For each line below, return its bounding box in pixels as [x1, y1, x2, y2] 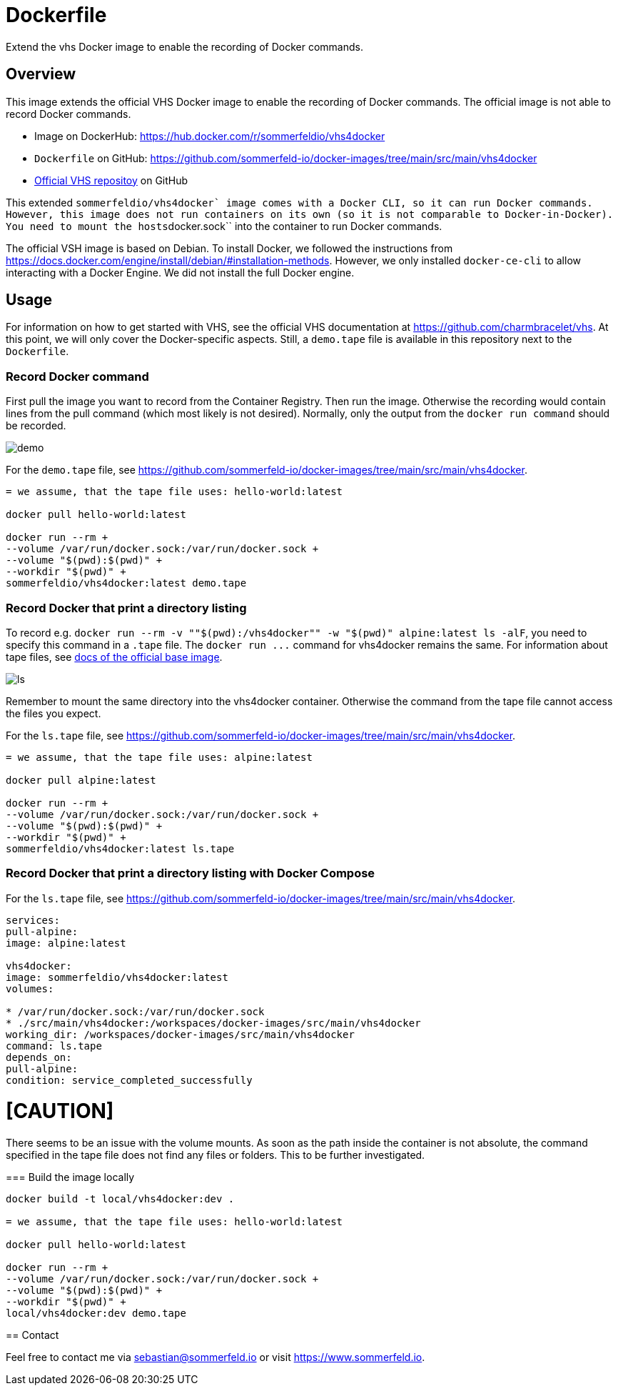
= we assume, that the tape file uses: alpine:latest [6, 751, 313, 763]
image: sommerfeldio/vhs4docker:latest [6, 971, 228, 983]
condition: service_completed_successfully [6, 1074, 253, 1086]
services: [6, 914, 60, 926]
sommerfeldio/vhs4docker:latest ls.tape [6, 842, 235, 854]
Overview [6, 65, 76, 84]
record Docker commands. [6, 107, 131, 120]
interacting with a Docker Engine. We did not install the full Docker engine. [6, 266, 355, 279]
